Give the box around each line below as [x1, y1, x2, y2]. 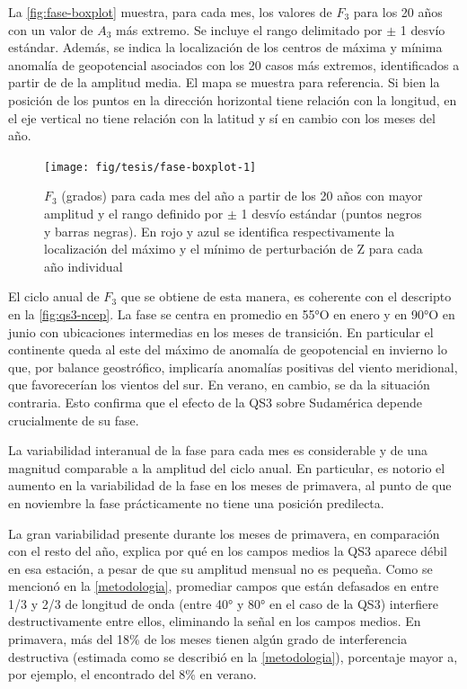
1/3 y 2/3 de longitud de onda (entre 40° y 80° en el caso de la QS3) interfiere [8, 594, 438, 613]
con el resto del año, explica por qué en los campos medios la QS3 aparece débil [8, 541, 447, 560]
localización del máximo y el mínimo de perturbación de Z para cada [44, 239, 423, 258]
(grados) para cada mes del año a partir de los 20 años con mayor [61, 186, 423, 205]
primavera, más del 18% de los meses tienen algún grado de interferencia [8, 630, 408, 649]
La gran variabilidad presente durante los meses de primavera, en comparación [8, 523, 440, 542]
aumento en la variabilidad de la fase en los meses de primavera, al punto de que [8, 476, 452, 495]
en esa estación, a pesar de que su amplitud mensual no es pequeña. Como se [8, 559, 433, 577]
